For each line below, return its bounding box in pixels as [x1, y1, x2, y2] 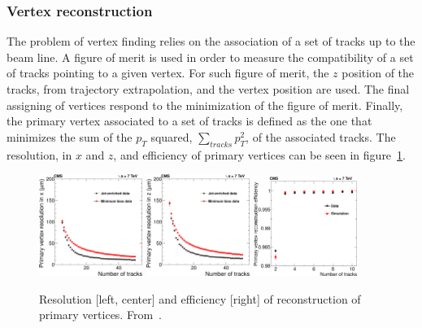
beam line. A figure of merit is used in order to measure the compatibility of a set [7, 48, 414, 65]
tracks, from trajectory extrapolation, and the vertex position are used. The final [7, 81, 410, 97]
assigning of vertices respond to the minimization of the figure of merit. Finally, [7, 96, 403, 113]
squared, [150, 128, 193, 145]
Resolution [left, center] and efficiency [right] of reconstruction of [39, 290, 361, 307]
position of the [342, 64, 415, 81]
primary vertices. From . [39, 306, 162, 323]
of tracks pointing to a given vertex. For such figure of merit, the [7, 64, 329, 81]
